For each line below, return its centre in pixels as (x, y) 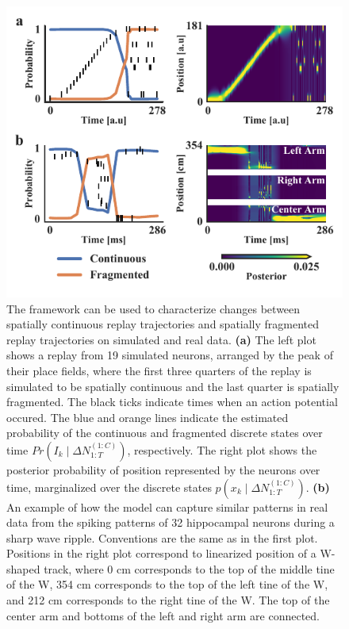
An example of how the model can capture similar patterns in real (167, 506)
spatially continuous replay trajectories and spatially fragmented (163, 324)
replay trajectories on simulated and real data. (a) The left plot (161, 339)
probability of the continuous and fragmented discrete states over (165, 433)
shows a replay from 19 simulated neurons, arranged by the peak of (170, 355)
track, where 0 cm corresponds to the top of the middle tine (189, 568)
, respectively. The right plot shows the (222, 449)
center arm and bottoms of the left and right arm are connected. (163, 615)
